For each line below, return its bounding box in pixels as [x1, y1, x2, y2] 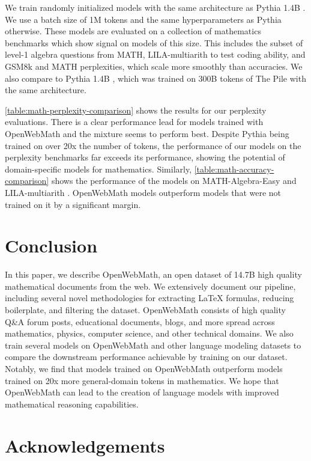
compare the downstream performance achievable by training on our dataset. [5, 350, 288, 363]
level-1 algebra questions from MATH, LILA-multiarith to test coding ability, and [5, 48, 306, 61]
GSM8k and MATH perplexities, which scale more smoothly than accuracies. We [5, 60, 303, 72]
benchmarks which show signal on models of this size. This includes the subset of [5, 36, 303, 49]
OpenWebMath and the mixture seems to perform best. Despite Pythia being [5, 127, 289, 139]
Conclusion [5, 233, 98, 258]
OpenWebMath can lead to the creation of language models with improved [5, 386, 279, 398]
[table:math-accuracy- [194, 162, 274, 175]
